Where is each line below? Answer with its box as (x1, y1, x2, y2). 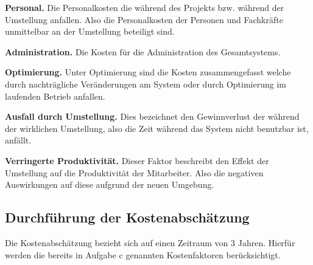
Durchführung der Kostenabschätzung (5, 208, 250, 227)
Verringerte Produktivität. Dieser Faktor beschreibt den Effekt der (5, 154, 269, 167)
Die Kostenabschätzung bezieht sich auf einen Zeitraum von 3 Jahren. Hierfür (5, 236, 295, 249)
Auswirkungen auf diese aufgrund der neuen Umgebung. (5, 178, 214, 191)
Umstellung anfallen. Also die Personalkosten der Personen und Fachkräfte (5, 13, 283, 26)
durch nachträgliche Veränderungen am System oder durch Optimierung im (5, 77, 286, 90)
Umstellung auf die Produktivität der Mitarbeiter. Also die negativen (5, 166, 264, 179)
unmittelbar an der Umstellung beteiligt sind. (5, 25, 175, 38)
